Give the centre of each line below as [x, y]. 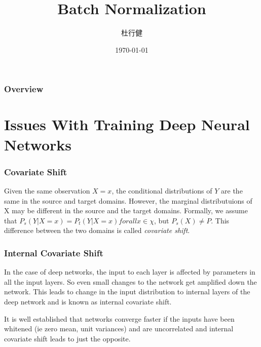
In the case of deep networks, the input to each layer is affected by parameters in [130, 272]
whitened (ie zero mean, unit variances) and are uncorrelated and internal [119, 329]
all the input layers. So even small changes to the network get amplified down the [130, 281]
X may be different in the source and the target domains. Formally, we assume [126, 210]
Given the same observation [47, 191]
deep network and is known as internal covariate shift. [88, 301]
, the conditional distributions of [162, 191]
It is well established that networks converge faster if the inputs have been [119, 318]
